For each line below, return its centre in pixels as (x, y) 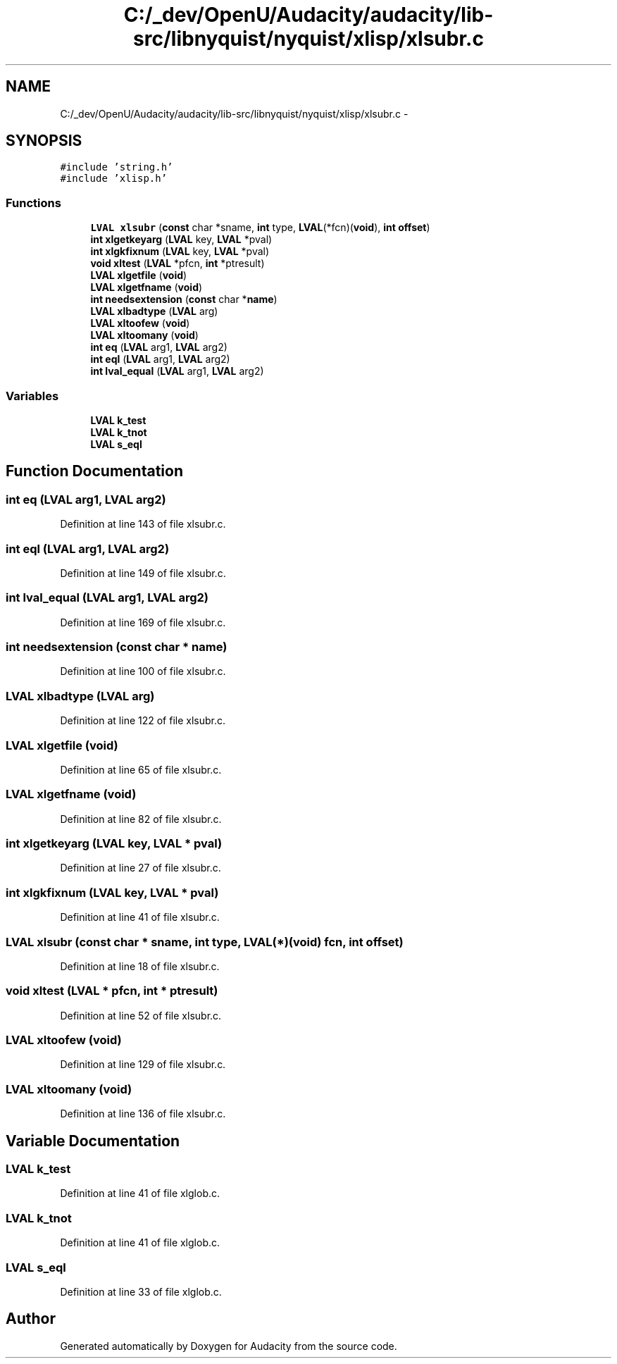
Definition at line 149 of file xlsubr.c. (143, 573)
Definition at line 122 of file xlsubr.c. (143, 721)
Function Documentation (94, 471)
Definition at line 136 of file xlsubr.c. (143, 1114)
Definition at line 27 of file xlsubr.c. (141, 868)
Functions (33, 203)
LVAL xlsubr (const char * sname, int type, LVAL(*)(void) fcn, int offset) (205, 942)
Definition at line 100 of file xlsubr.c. (143, 671)
